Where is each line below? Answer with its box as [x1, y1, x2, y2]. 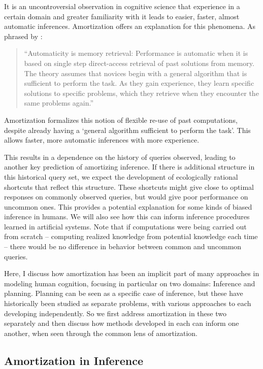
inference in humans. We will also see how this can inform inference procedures [4, 211, 250, 222]
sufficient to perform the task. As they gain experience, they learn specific [24, 78, 254, 88]
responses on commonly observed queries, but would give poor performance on [4, 191, 248, 202]
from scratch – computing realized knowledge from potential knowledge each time [4, 231, 258, 242]
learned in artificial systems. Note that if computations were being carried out [4, 221, 247, 231]
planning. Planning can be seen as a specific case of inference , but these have [4, 288, 243, 298]
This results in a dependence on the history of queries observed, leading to [4, 151, 236, 162]
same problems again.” [24, 97, 94, 108]
